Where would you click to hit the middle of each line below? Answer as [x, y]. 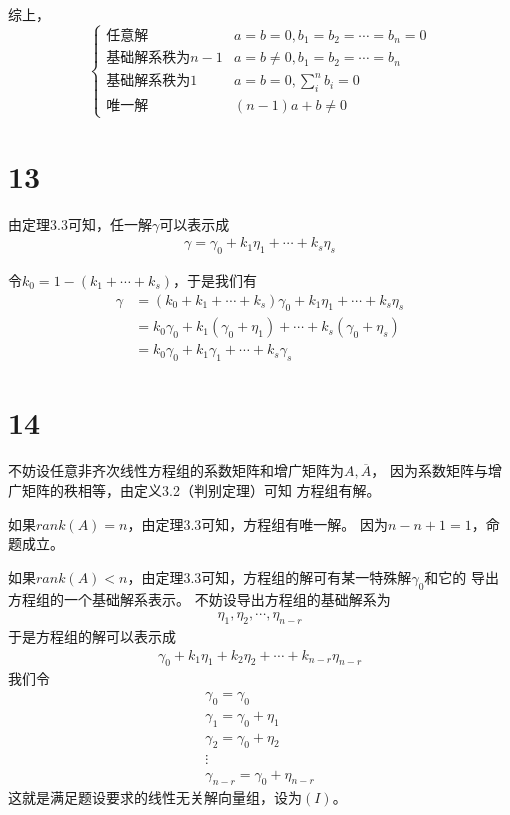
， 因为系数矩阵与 [429, 470]
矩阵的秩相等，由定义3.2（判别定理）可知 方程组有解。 [201, 490]
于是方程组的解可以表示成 [92, 636]
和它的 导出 [461, 576]
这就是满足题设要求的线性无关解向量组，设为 [155, 797]
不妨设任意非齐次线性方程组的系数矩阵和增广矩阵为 [176, 470]
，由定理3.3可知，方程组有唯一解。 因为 [258, 523]
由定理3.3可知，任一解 [80, 223]
